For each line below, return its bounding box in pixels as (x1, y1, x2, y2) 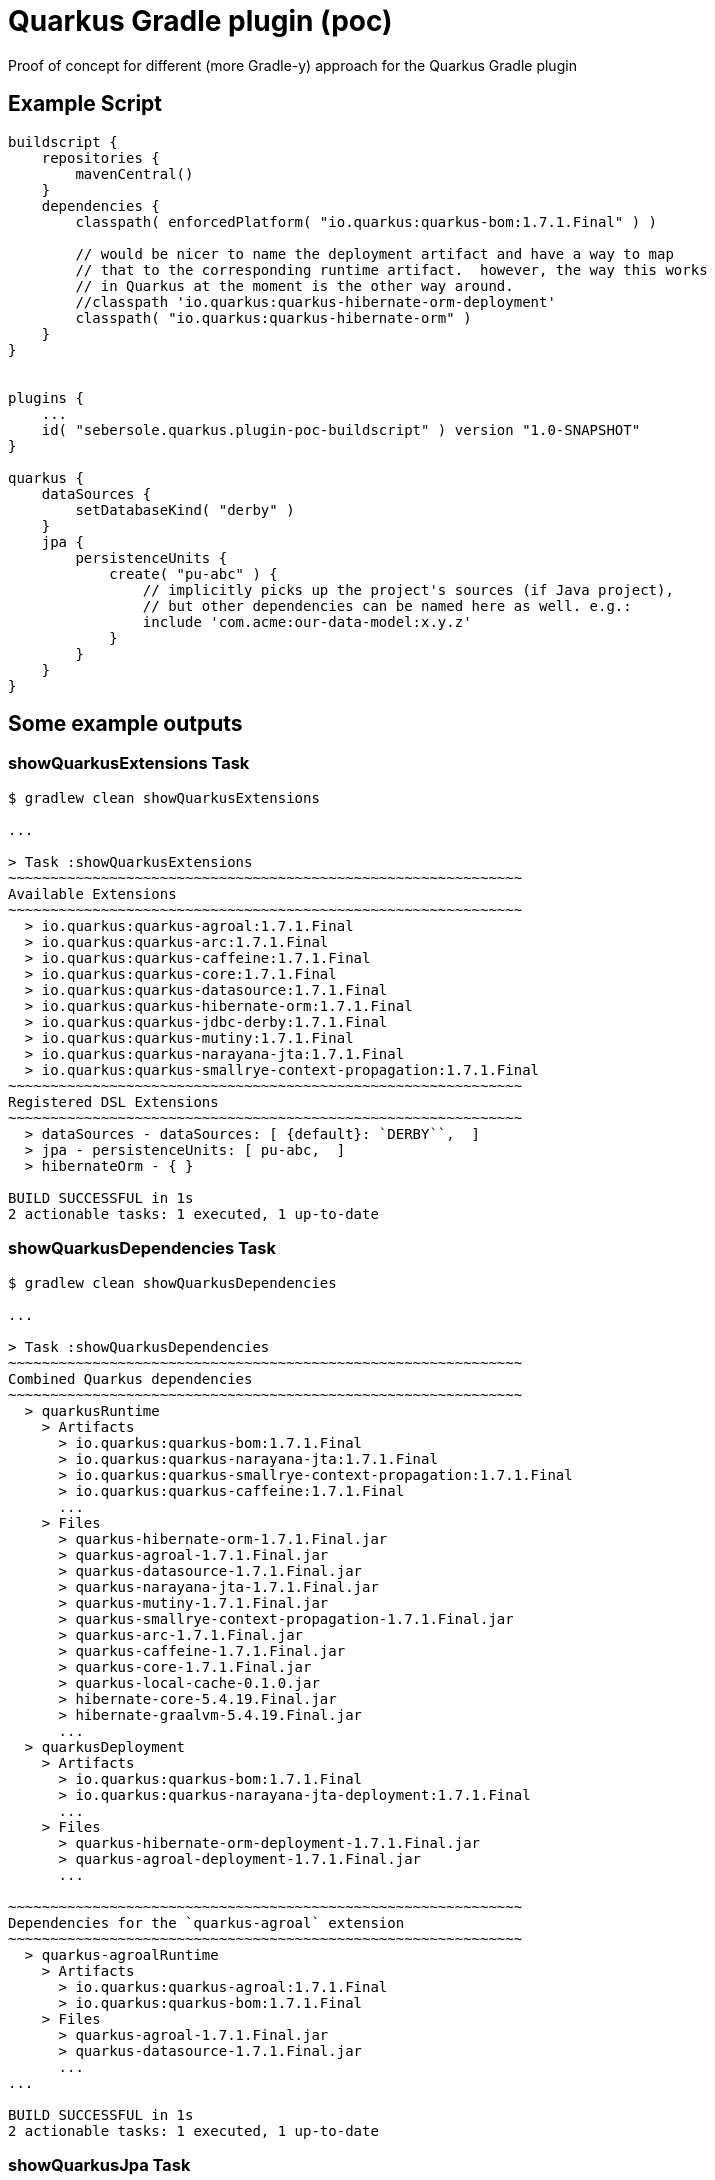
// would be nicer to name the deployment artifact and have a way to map (75, 245, 674, 262)
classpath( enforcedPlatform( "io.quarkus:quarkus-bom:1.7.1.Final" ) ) (75, 213, 658, 230)
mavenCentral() (75, 165, 194, 182)
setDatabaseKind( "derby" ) (75, 501, 295, 518)
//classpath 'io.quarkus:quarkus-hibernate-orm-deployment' (75, 293, 556, 310)
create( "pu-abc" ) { (109, 565, 278, 582)
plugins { (8, 389, 84, 406)
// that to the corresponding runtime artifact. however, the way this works (75, 261, 708, 278)
